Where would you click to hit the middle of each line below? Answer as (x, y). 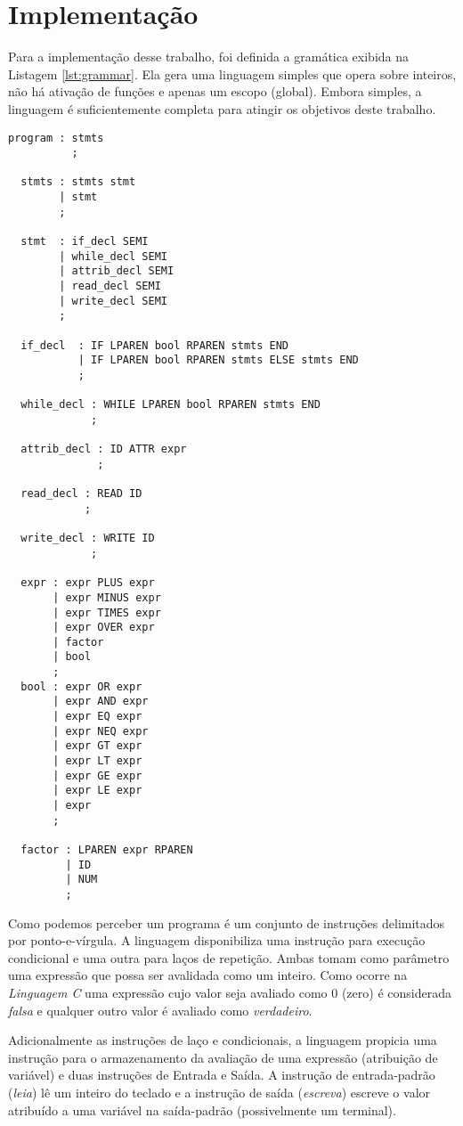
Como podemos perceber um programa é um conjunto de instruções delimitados (227, 922)
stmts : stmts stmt (78, 182)
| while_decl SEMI (113, 256)
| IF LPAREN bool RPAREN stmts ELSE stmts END (218, 360)
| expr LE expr (97, 791)
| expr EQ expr (97, 717)
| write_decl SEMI (113, 301)
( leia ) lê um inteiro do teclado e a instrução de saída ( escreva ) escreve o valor (219, 1092)
